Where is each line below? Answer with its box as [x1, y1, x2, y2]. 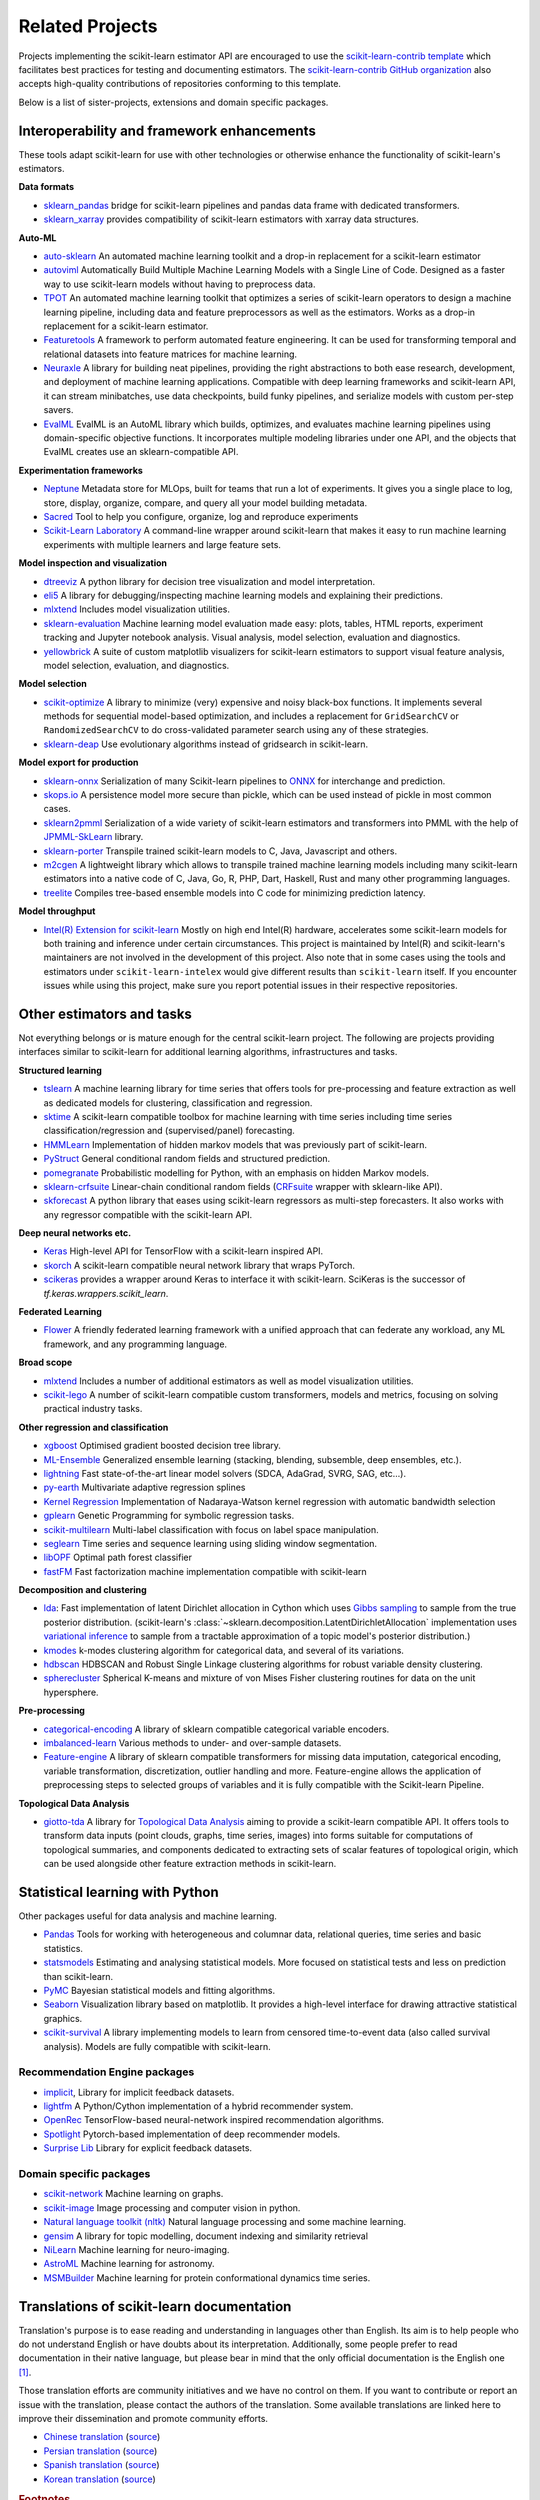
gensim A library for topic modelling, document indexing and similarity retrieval [43, 2230, 369, 2242]
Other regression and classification [18, 1421, 169, 1433]
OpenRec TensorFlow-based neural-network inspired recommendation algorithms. [43, 2114, 385, 2126]
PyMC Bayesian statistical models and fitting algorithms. [43, 1984, 275, 1996]
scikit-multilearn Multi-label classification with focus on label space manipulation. [43, 1523, 379, 1535]
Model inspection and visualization [18, 557, 168, 569]
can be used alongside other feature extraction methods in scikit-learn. [43, 1858, 337, 1870]
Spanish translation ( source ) [43, 2459, 160, 2471]
